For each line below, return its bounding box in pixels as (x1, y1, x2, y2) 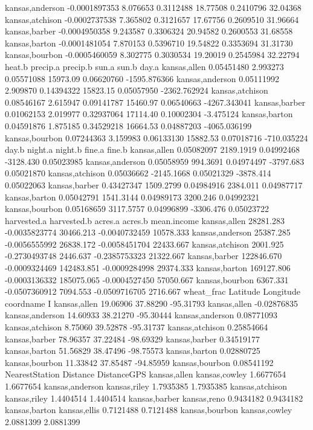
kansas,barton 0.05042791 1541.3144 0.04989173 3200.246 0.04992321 (5, 190, 260, 203)
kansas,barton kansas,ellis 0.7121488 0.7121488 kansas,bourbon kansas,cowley (5, 403, 292, 416)
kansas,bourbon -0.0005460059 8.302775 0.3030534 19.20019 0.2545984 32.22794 (5, 48, 300, 61)
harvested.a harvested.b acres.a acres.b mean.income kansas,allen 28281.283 (5, 214, 285, 226)
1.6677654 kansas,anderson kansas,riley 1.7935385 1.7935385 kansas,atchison (5, 380, 287, 392)
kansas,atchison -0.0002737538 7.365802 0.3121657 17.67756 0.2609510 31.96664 (5, 13, 299, 25)
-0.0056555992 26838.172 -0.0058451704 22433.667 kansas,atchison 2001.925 (5, 237, 284, 250)
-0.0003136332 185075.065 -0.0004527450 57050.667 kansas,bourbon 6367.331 (5, 273, 289, 286)
